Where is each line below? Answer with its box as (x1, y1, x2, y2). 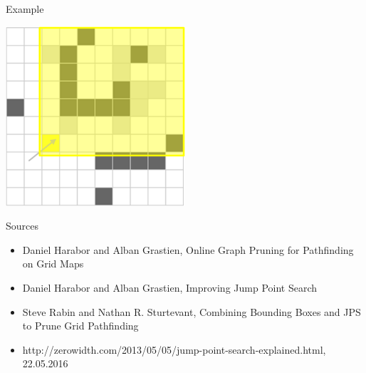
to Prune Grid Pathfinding (22, 318, 139, 333)
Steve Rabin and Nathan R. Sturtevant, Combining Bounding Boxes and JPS (22, 304, 361, 319)
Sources (6, 218, 39, 233)
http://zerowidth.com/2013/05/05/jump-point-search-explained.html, (22, 342, 326, 357)
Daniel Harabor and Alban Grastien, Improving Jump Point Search (22, 280, 318, 295)
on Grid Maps (22, 256, 84, 271)
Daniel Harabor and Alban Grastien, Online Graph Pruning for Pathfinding (22, 242, 354, 257)
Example (6, 1, 44, 16)
